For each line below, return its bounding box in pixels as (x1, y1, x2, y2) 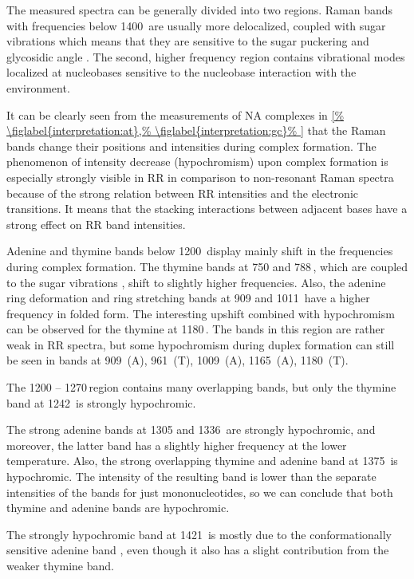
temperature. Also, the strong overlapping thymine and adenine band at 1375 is (6, 452, 398, 469)
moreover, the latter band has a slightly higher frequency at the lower (6, 436, 347, 453)
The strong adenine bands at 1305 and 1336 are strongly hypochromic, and (6, 421, 376, 438)
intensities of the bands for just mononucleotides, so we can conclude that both (6, 483, 393, 500)
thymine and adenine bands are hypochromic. (6, 499, 230, 516)
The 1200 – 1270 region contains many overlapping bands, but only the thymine (6, 379, 396, 396)
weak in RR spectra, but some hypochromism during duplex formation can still (6, 336, 395, 353)
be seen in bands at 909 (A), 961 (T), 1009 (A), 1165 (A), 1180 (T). (6, 352, 349, 368)
